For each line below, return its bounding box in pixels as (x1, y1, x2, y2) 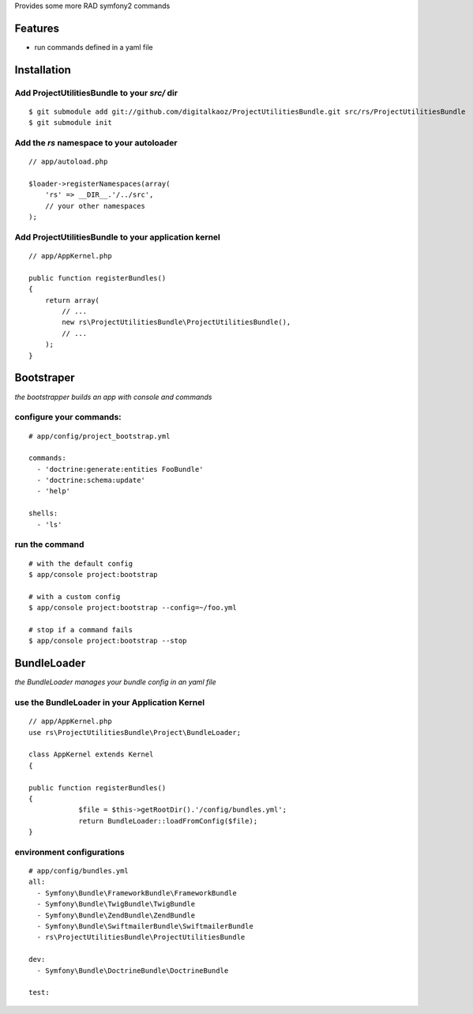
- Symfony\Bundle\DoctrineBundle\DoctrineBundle (36, 966, 229, 975)
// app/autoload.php (28, 157, 108, 166)
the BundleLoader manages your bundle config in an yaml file (14, 677, 216, 687)
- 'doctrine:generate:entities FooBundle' (36, 465, 205, 473)
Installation (14, 63, 71, 77)
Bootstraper (14, 371, 75, 385)
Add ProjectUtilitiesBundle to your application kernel (14, 232, 221, 243)
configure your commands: (14, 412, 122, 423)
